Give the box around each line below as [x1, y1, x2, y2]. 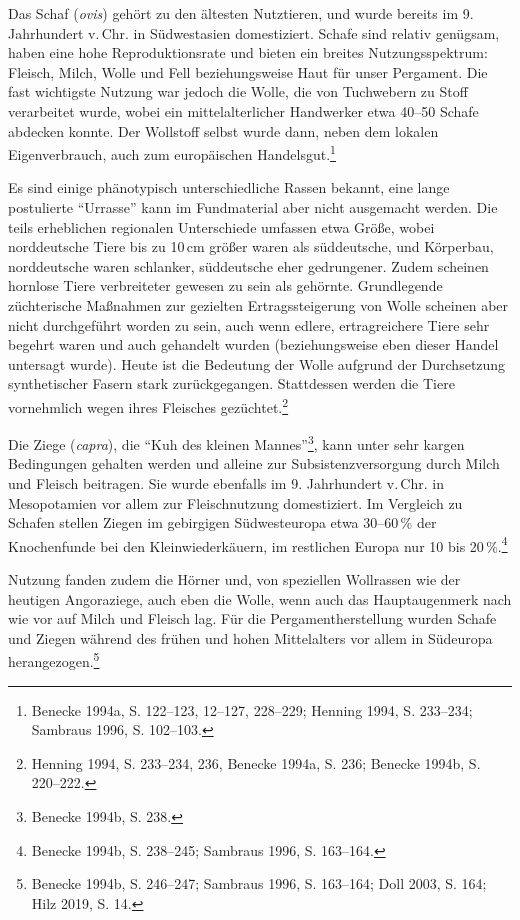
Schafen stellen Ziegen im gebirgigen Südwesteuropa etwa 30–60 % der [8, 512, 437, 533]
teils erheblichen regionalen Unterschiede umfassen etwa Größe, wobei [8, 216, 435, 237]
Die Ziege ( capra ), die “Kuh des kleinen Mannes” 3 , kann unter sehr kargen [8, 431, 465, 454]
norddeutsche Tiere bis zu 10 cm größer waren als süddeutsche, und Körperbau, [8, 236, 494, 257]
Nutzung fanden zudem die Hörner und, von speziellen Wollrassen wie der [8, 569, 461, 590]
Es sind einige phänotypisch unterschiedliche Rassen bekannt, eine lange [8, 177, 450, 198]
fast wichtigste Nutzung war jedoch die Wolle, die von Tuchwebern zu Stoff [8, 81, 468, 102]
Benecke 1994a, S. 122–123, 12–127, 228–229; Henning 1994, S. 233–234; [31, 699, 473, 720]
